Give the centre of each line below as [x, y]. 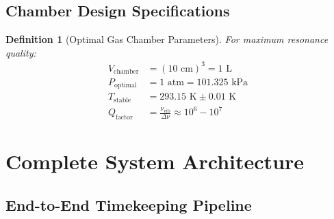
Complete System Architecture [155, 161]
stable [123, 100]
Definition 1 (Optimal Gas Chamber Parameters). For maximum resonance [167, 39]
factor [124, 118]
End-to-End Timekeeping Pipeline [129, 204]
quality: [21, 52]
